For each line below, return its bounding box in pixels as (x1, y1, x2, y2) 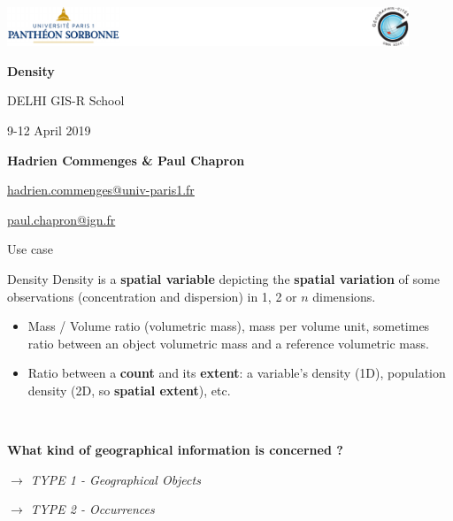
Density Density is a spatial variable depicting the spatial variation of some (7, 270, 440, 288)
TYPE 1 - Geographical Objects (30, 470, 201, 488)
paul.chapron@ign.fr (7, 210, 116, 228)
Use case (7, 240, 53, 258)
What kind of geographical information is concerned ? (7, 441, 343, 459)
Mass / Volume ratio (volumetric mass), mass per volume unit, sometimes (27, 317, 430, 335)
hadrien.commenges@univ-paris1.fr (7, 180, 195, 199)
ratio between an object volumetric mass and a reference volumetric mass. (27, 333, 429, 352)
